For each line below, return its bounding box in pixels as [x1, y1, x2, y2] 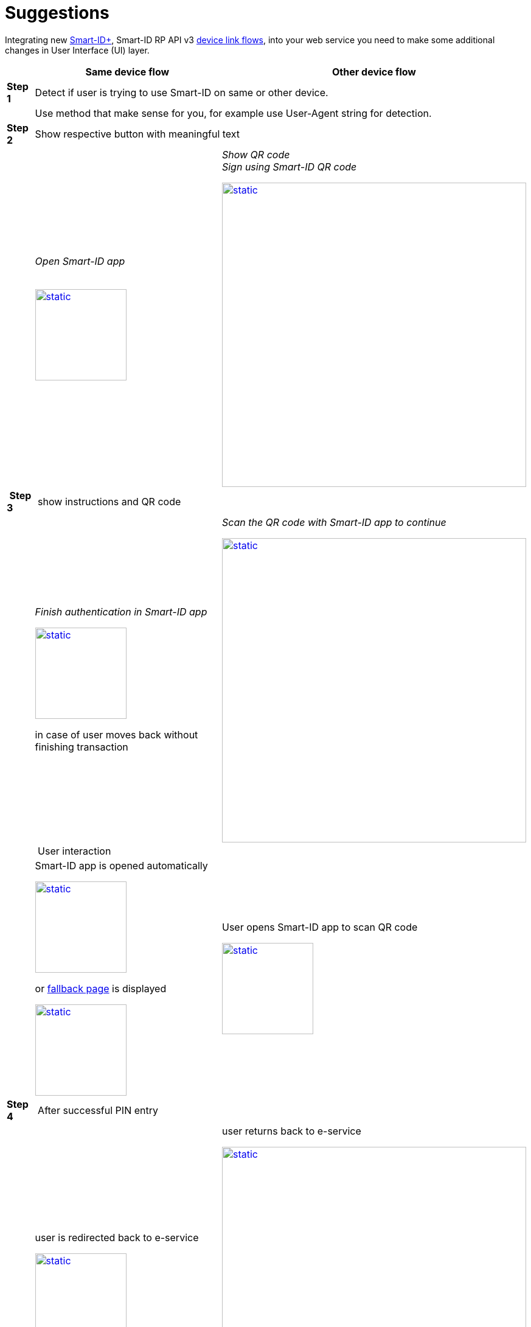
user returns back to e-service [221, 1124, 361, 1137]
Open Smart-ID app [35, 254, 125, 267]
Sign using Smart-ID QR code [221, 160, 357, 173]
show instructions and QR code [38, 495, 181, 508]
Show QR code [221, 148, 290, 161]
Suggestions [5, 2, 109, 23]
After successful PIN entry [38, 1104, 158, 1116]
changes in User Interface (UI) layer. [5, 44, 150, 55]
